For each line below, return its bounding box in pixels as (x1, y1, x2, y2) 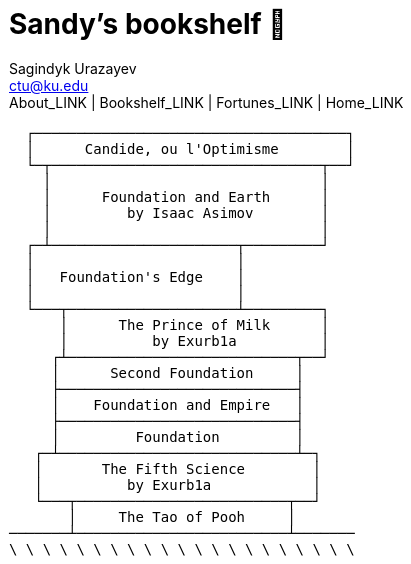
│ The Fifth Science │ (34, 460, 321, 477)
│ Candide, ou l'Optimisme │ (25, 140, 355, 157)
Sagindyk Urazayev (9, 59, 137, 77)
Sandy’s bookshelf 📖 (9, 7, 287, 41)
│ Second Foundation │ (51, 364, 305, 381)
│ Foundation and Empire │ (51, 396, 305, 413)
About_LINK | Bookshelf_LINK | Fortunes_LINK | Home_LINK (9, 93, 404, 111)
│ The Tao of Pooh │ (68, 508, 296, 525)
